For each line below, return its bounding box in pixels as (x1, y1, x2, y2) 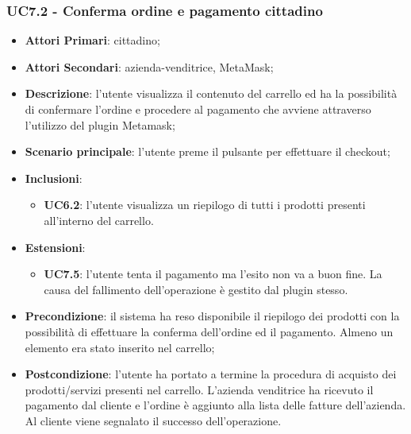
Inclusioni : (25, 169, 83, 186)
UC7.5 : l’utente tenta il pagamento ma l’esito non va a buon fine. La (44, 265, 382, 282)
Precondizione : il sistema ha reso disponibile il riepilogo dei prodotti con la (25, 308, 400, 324)
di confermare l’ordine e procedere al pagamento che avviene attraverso (25, 101, 371, 117)
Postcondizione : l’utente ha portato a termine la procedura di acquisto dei (25, 366, 397, 382)
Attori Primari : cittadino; (25, 32, 160, 48)
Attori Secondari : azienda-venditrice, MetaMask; (25, 58, 274, 75)
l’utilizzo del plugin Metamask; (25, 116, 175, 133)
